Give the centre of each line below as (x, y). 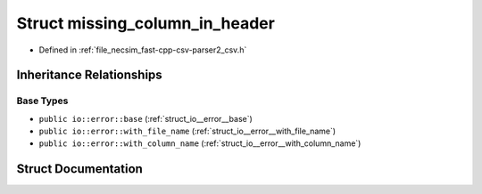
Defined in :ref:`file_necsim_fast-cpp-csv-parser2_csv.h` (143, 50)
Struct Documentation (79, 169)
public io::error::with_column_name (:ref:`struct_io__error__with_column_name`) (200, 143)
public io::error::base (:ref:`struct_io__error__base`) (146, 118)
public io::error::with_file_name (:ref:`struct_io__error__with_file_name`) (187, 131)
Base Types (42, 101)
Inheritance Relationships (89, 75)
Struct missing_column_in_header (146, 23)
